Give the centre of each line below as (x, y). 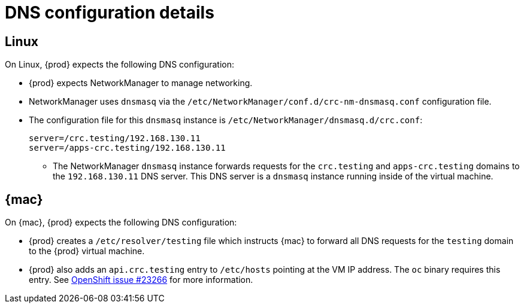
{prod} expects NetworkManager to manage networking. (141, 83)
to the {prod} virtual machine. (87, 251)
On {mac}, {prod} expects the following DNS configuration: (121, 222)
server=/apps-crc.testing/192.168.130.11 (127, 148)
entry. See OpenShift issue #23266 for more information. (141, 280)
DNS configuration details (110, 13)
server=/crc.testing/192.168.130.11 (115, 138)
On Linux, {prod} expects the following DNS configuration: (119, 65)
